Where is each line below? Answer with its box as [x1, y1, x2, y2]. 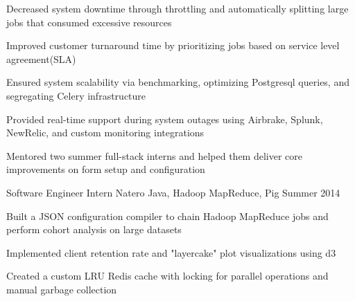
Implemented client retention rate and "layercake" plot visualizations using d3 [6, 245, 336, 259]
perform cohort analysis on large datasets [6, 222, 182, 237]
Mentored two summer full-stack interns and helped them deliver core [6, 148, 303, 163]
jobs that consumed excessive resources [6, 15, 172, 29]
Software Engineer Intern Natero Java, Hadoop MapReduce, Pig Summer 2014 [6, 185, 340, 199]
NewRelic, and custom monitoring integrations [6, 125, 205, 140]
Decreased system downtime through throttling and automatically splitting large [6, 1, 349, 15]
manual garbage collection [6, 282, 117, 296]
